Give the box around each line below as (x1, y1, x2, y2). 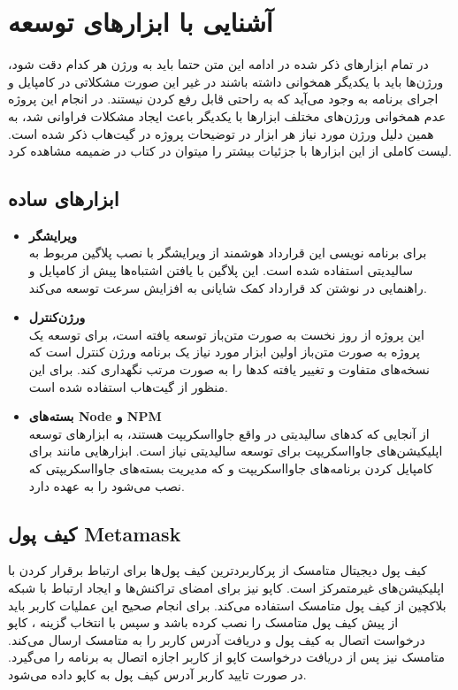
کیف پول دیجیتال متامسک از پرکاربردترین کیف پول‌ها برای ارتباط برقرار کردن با (8, 561, 427, 579)
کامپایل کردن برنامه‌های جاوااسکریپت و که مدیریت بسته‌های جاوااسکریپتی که (28, 459, 433, 478)
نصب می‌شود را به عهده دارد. (28, 476, 185, 494)
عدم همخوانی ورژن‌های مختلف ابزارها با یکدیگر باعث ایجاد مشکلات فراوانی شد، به (8, 106, 447, 125)
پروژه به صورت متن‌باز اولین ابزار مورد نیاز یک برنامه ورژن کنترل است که (28, 342, 420, 361)
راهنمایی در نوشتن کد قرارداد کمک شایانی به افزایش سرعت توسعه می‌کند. (28, 278, 427, 296)
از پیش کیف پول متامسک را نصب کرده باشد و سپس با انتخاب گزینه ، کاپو (8, 613, 399, 632)
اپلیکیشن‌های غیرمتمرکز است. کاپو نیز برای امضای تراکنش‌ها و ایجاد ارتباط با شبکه (8, 579, 445, 596)
